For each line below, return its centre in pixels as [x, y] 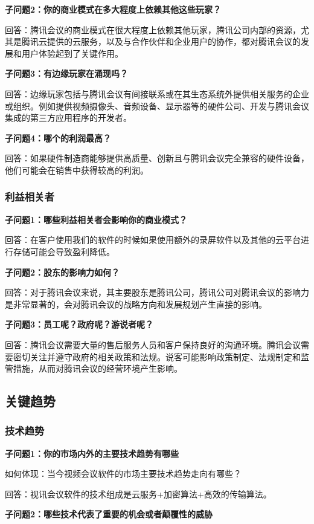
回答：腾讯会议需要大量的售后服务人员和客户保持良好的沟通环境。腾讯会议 [153, 344]
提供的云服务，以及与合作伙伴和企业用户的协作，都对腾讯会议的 [174, 41]
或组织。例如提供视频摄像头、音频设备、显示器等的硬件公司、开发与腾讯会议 [157, 105]
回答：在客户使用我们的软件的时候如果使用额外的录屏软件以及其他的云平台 [153, 240]
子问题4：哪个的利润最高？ [58, 137]
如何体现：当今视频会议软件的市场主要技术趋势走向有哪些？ [123, 474]
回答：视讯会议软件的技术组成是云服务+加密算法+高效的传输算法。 [138, 493]
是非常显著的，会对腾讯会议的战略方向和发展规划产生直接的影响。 [136, 304]
